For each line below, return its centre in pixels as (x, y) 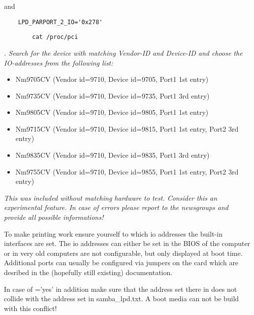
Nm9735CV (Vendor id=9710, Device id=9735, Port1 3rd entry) (112, 95)
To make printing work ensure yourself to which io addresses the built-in (113, 233)
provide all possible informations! (54, 217)
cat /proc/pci (55, 37)
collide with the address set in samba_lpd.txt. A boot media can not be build (122, 298)
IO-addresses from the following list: (59, 62)
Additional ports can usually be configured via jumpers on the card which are (121, 262)
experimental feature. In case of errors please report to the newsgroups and (116, 207)
